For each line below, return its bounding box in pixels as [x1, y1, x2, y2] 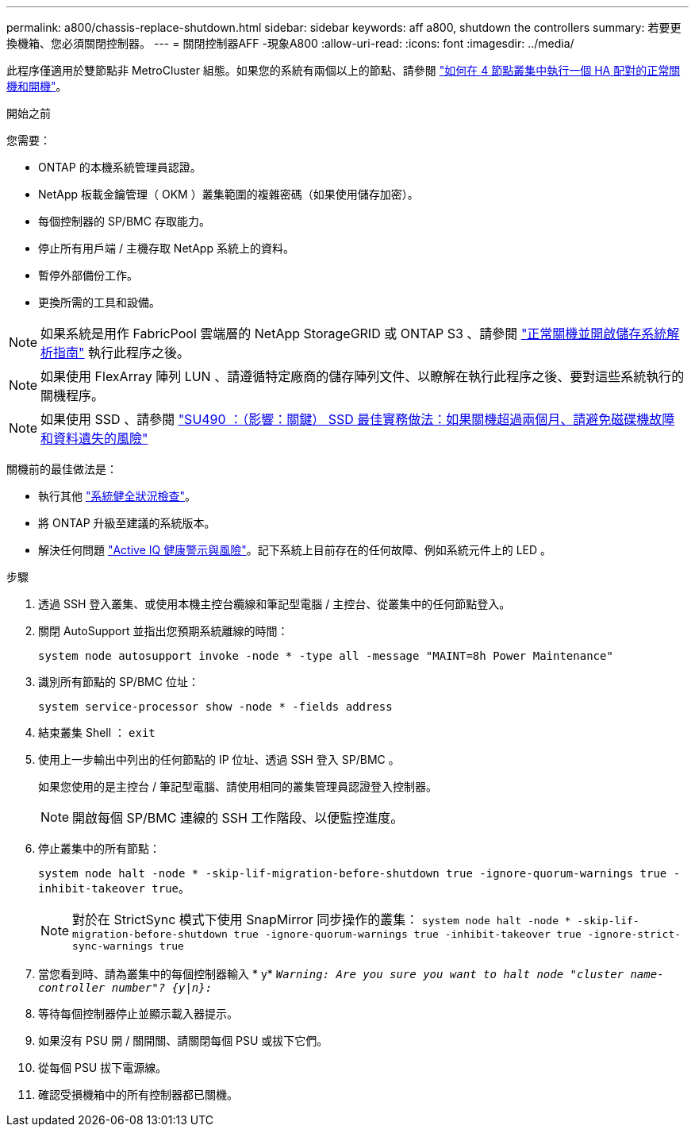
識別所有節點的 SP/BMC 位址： [38, 675, 199, 688]
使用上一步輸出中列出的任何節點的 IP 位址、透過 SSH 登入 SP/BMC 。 [38, 753, 400, 766]
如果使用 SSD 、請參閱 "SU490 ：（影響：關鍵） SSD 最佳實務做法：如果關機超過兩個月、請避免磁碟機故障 [40, 411, 675, 427]
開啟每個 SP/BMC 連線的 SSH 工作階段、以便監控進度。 [72, 810, 404, 826]
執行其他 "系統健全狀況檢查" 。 [38, 489, 196, 503]
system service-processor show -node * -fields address [38, 700, 393, 713]
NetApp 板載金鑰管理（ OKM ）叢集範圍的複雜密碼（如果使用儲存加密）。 [38, 187, 419, 201]
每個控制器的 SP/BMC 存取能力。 [38, 214, 210, 228]
